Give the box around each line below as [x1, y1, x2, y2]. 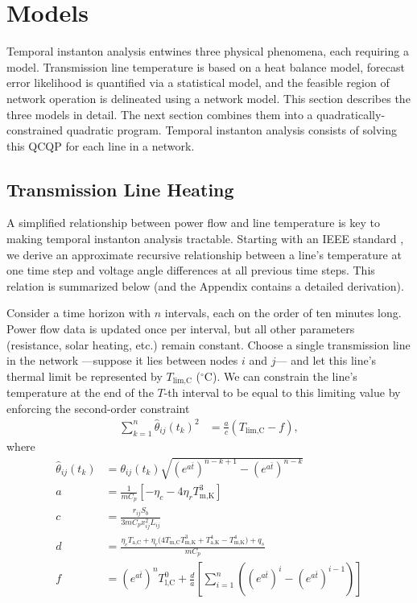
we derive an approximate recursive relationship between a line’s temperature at [6, 246, 402, 262]
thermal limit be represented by [6, 367, 163, 384]
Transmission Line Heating [6, 176, 234, 201]
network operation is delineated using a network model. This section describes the [6, 89, 411, 106]
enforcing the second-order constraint [6, 399, 190, 416]
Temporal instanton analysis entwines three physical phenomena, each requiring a [6, 43, 409, 60]
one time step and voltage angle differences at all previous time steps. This [6, 262, 375, 279]
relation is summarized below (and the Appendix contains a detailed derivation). [6, 277, 404, 294]
